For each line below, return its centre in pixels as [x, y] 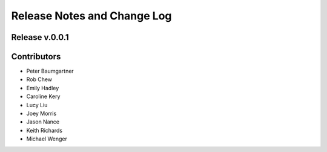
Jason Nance [43, 122]
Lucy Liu [37, 105]
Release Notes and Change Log [91, 16]
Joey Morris [41, 114]
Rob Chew [39, 79]
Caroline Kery [43, 96]
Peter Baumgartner [50, 71]
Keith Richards [45, 130]
